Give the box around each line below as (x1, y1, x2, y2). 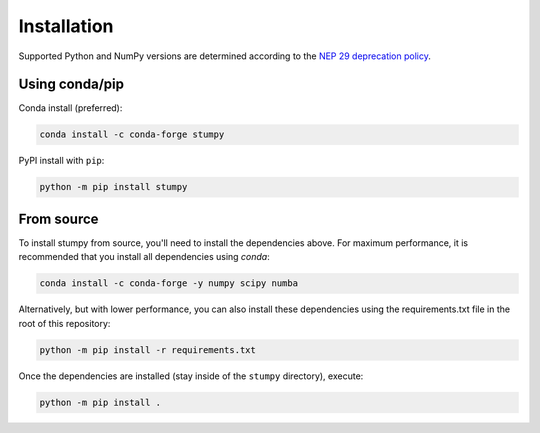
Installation (18, 15, 114, 37)
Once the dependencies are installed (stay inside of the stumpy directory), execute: (18, 370, 364, 382)
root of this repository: (18, 317, 111, 329)
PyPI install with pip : (18, 155, 105, 167)
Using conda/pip (18, 76, 125, 93)
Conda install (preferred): (18, 102, 123, 114)
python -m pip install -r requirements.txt (39, 344, 257, 355)
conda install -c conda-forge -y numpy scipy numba (39, 278, 299, 289)
